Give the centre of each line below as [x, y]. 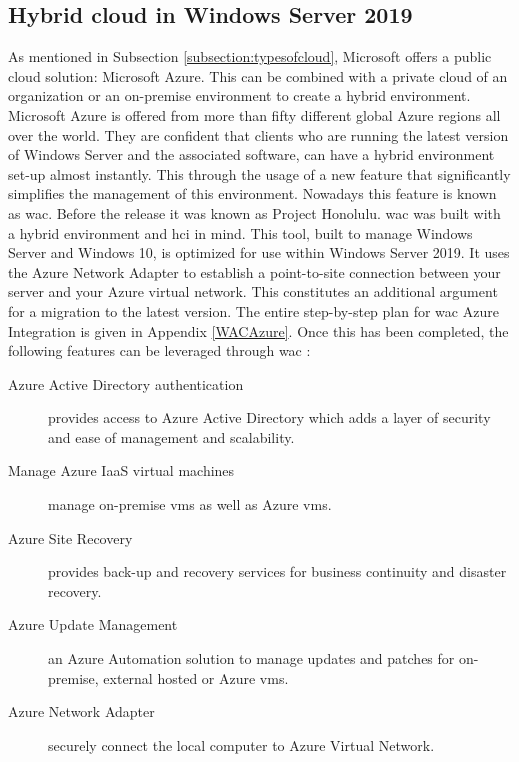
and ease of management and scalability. [171, 436]
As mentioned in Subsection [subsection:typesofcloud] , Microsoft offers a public [250, 56]
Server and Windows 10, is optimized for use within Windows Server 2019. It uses [259, 252]
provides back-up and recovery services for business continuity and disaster [277, 571]
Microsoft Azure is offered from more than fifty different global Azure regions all [254, 114]
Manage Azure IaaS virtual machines [121, 470]
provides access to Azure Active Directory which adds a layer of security [269, 417]
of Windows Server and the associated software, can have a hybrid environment [251, 154]
